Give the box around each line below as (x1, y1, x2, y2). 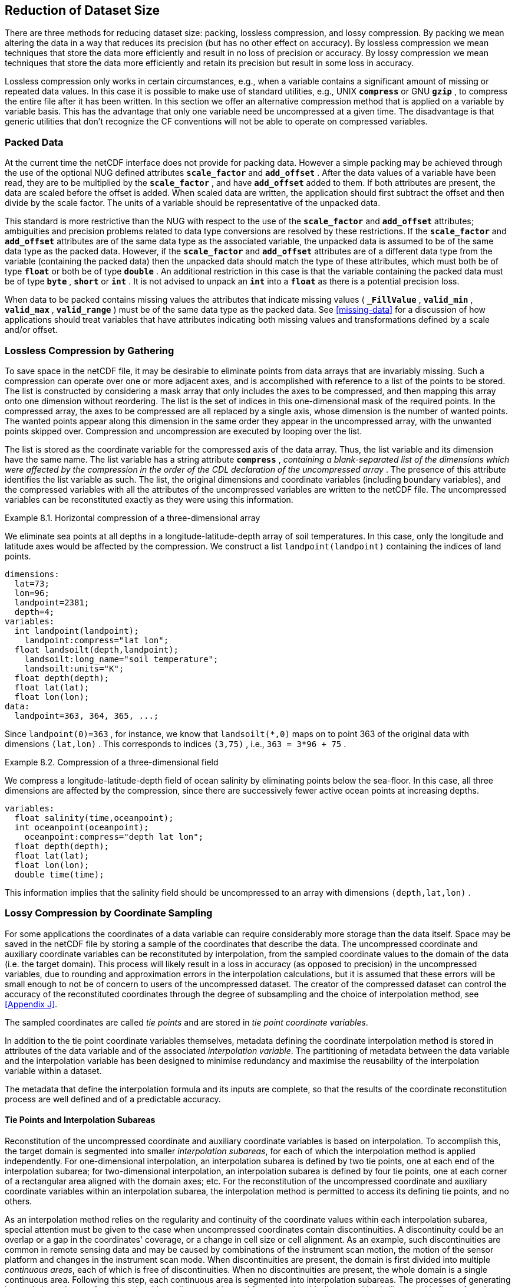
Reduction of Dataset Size (5, 3, 160, 18)
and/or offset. (5, 325, 58, 335)
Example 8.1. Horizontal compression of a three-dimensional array (5, 512, 260, 523)
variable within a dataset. (5, 1065, 102, 1076)
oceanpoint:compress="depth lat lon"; (24, 831, 204, 841)
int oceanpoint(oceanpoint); (14, 822, 149, 832)
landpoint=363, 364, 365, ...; (14, 710, 159, 721)
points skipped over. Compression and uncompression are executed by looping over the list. (5, 425, 362, 436)
